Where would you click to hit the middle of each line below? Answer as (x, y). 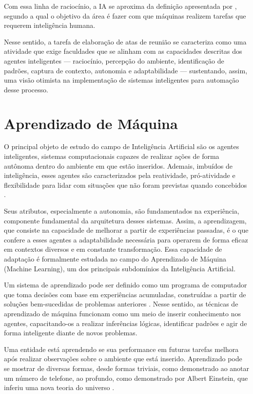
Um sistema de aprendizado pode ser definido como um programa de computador (126, 285)
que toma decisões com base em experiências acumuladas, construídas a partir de (125, 294)
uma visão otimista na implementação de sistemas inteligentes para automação (121, 80)
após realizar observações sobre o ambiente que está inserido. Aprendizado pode (123, 359)
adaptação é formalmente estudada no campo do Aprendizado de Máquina (115, 259)
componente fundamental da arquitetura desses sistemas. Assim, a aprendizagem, (125, 220)
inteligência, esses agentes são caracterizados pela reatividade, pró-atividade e (120, 175)
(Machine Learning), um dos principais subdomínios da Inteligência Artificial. (120, 268)
